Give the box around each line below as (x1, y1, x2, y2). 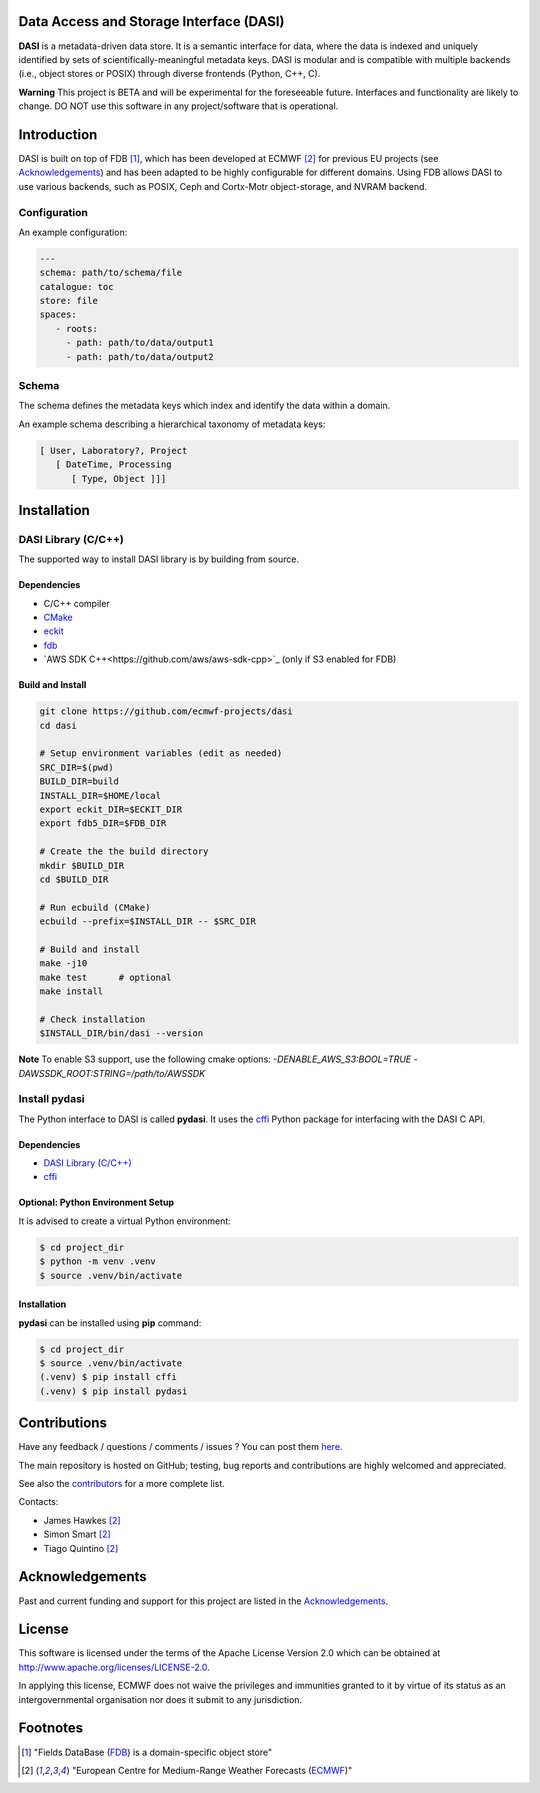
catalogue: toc (39, 281, 114, 292)
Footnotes (18, 1720, 84, 1737)
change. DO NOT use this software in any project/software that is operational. (18, 100, 339, 112)
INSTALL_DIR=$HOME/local (39, 790, 162, 801)
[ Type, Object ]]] (71, 473, 167, 484)
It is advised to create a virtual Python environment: (18, 1215, 232, 1227)
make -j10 (39, 958, 88, 969)
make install (39, 986, 104, 997)
